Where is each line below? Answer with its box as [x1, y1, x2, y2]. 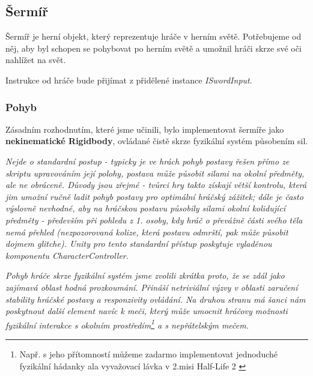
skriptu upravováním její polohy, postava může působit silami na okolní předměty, [5, 166, 305, 179]
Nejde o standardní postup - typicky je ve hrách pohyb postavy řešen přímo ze [5, 154, 290, 167]
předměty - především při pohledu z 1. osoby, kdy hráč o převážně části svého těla [5, 213, 303, 226]
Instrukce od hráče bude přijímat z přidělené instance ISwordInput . [5, 73, 252, 86]
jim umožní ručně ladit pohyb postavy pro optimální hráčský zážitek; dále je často [5, 190, 303, 202]
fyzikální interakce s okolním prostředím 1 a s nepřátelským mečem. [5, 317, 249, 331]
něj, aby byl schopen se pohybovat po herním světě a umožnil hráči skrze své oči [5, 41, 302, 54]
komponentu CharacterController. [5, 249, 129, 261]
